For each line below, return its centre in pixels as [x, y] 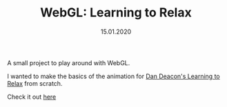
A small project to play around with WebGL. [69, 62]
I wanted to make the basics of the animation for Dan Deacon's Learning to [113, 76]
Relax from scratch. [35, 83]
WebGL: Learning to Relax [116, 13]
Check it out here [32, 97]
